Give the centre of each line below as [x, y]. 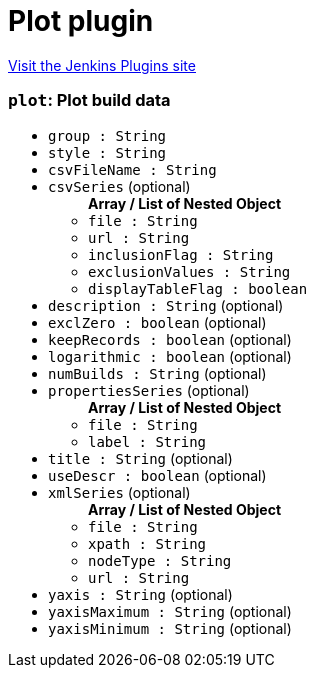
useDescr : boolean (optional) [157, 475]
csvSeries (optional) [119, 186]
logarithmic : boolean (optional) [170, 356]
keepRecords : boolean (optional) [170, 339]
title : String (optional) [140, 458]
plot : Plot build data [89, 100]
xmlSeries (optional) [119, 492]
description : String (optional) [166, 305]
